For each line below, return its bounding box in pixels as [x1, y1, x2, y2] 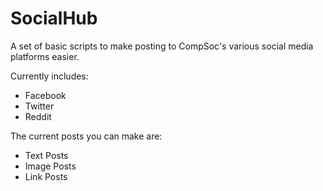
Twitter [24, 100, 55, 112]
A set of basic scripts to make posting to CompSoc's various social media [10, 40, 314, 52]
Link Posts [24, 170, 68, 182]
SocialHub [10, 7, 98, 30]
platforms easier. [10, 50, 80, 62]
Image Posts [24, 160, 77, 172]
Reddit [24, 110, 52, 122]
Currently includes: [10, 70, 89, 82]
